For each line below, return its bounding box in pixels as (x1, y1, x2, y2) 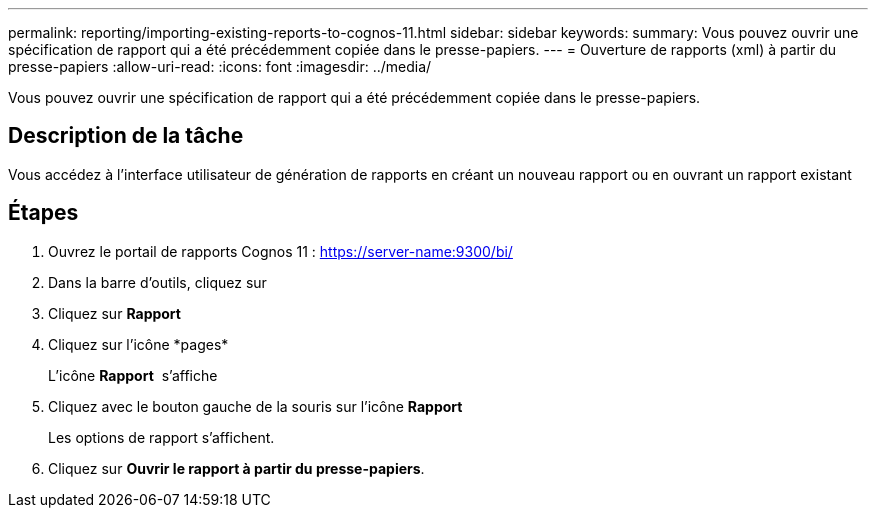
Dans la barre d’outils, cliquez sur (48, 273, 267, 291)
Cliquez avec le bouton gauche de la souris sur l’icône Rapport (48, 397, 463, 415)
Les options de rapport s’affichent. (48, 428, 275, 446)
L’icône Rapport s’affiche (48, 366, 218, 384)
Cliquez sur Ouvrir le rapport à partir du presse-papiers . (48, 459, 425, 477)
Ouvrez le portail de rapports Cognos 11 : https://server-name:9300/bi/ (48, 242, 513, 260)
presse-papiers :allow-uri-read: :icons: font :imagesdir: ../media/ (8, 58, 432, 75)
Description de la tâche (8, 123, 244, 149)
